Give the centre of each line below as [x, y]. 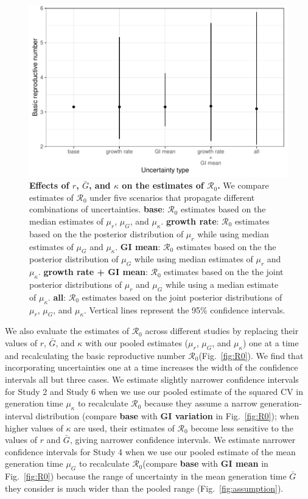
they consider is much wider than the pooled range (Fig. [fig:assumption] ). [144, 488]
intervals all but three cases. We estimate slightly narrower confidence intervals [152, 379]
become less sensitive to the [242, 427]
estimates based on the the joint [224, 272]
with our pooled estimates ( [137, 343]
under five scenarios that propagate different [172, 197]
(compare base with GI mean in [205, 463]
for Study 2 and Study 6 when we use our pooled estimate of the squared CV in [154, 391]
